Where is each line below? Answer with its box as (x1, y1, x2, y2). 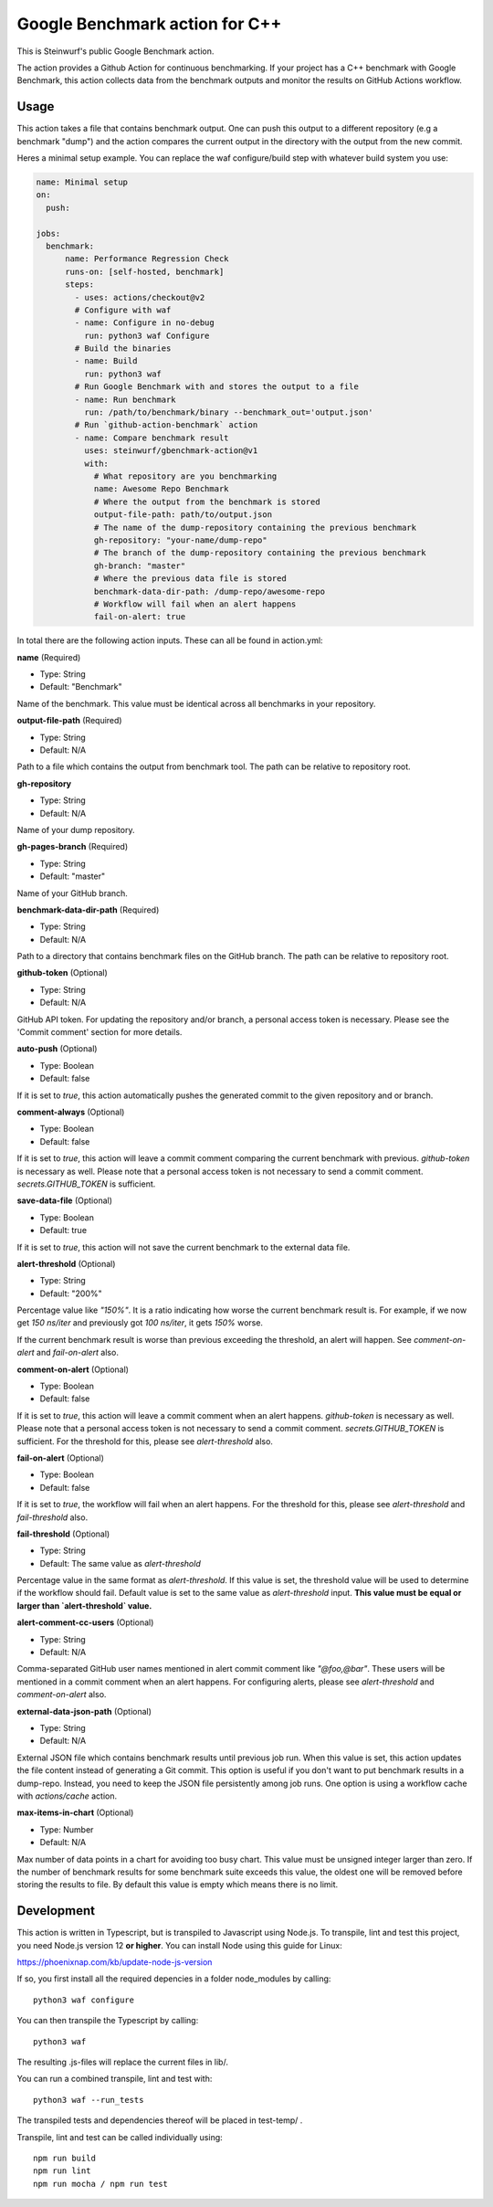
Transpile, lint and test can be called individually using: (16, 2131, 223, 2142)
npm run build (33, 2152, 96, 2163)
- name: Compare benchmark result (74, 432, 229, 443)
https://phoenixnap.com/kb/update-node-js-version (16, 1956, 213, 1968)
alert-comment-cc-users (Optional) (16, 1617, 154, 1628)
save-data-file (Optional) (16, 1195, 113, 1206)
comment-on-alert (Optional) (16, 1364, 130, 1375)
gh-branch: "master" (93, 560, 186, 571)
